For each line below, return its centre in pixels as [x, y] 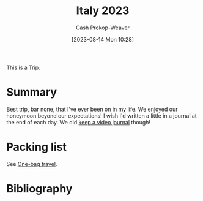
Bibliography [39, 189]
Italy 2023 [103, 11]
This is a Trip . [24, 67]
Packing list [37, 147]
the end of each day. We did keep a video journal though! [79, 122]
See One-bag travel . [32, 164]
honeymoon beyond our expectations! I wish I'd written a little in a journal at [102, 116]
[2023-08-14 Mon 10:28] [103, 39]
